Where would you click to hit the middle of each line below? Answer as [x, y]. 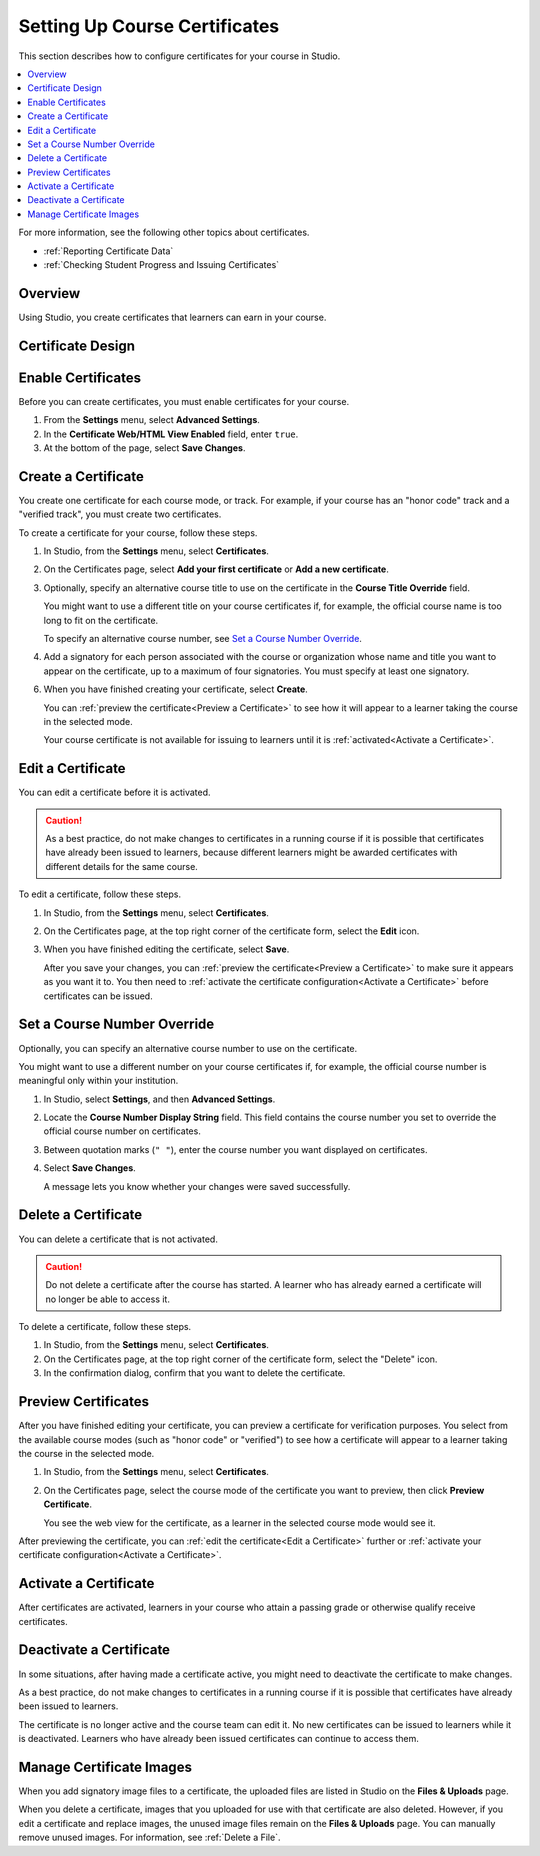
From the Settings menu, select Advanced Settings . [151, 420]
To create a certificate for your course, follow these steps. [138, 532]
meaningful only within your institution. [98, 1081]
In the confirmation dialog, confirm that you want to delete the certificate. [194, 1373]
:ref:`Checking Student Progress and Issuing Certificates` [161, 265]
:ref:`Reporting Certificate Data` [108, 251]
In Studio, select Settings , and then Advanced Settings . [159, 1099]
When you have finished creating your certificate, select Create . [176, 689]
